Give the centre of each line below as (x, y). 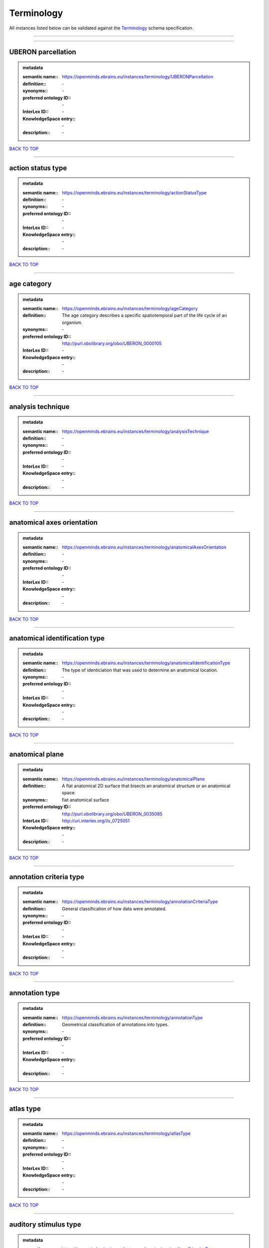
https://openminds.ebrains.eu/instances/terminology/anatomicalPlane (134, 779)
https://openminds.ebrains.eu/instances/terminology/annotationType (132, 1017)
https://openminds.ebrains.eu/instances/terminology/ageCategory (130, 308)
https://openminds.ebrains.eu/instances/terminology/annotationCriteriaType (140, 902)
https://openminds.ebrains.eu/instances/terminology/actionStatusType (134, 193)
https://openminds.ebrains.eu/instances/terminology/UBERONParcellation (138, 77)
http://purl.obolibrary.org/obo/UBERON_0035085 (112, 814)
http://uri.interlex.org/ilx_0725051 (96, 821)
